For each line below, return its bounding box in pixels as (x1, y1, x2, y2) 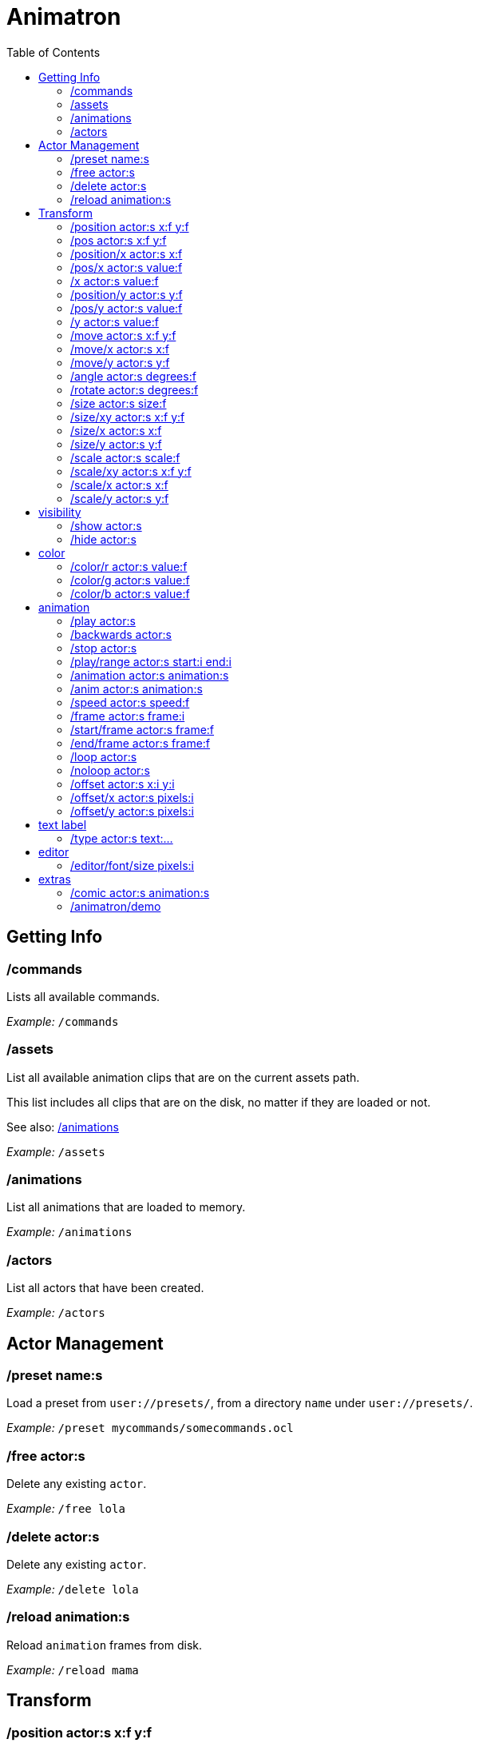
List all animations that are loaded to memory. (6, 1200, 246, 1215)
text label (38, 817, 87, 832)
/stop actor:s (70, 640, 137, 655)
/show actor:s (70, 518, 142, 532)
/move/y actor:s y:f (70, 355, 170, 369)
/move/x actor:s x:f (70, 341, 169, 356)
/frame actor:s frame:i (70, 708, 185, 723)
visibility (38, 505, 81, 519)
